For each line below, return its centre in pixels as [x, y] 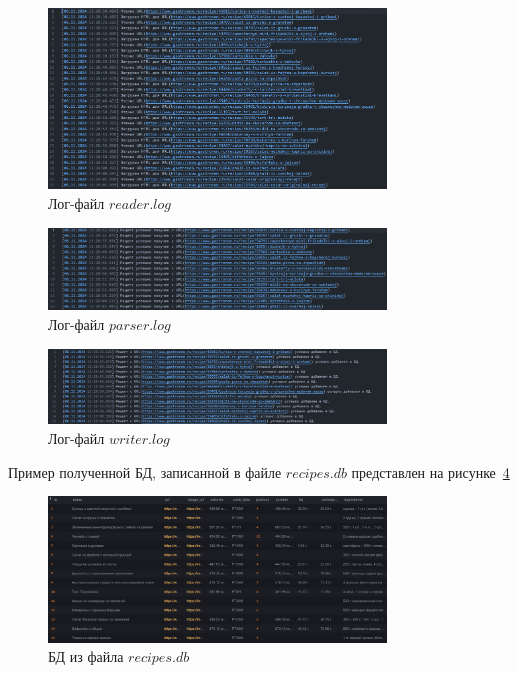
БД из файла [86, 656]
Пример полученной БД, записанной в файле [145, 471]
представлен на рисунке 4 [430, 471]
